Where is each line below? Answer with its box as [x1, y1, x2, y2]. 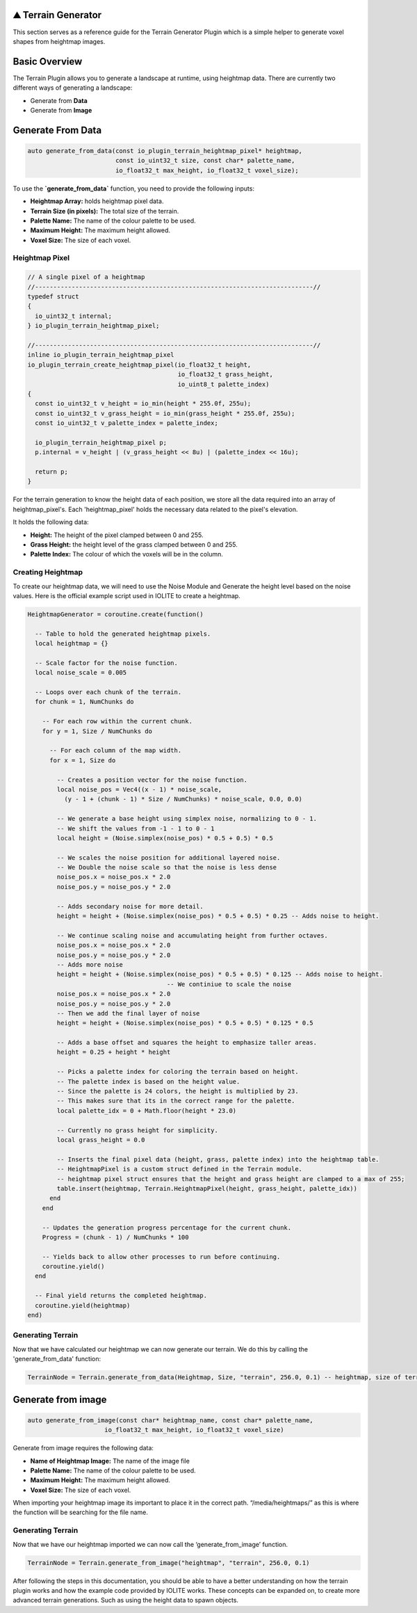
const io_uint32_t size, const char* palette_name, [115, 157, 295, 165]
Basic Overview [13, 56, 83, 67]
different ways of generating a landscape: [13, 83, 133, 92]
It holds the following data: [13, 518, 90, 527]
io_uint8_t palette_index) [177, 380, 270, 388]
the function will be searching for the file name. [13, 1508, 149, 1516]
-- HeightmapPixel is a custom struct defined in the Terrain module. [56, 1165, 302, 1173]
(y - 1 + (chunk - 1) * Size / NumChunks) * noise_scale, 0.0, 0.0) [63, 795, 302, 803]
